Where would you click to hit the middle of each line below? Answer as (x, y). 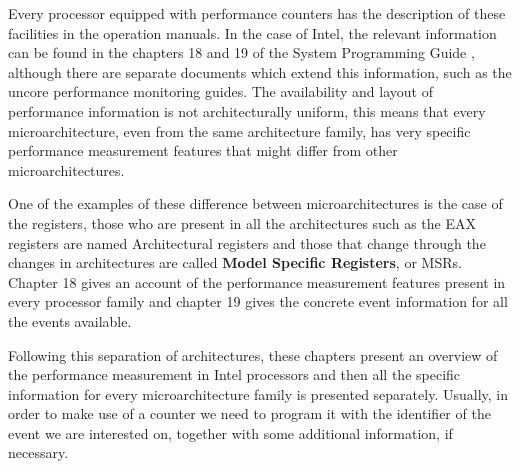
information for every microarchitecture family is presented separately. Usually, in (258, 393)
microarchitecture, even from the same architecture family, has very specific (239, 130)
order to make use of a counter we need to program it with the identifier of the (249, 413)
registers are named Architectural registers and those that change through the (247, 242)
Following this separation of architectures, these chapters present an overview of (253, 354)
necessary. (38, 452)
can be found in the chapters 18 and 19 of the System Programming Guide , (241, 52)
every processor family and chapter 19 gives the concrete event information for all (258, 301)
